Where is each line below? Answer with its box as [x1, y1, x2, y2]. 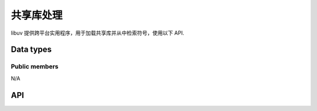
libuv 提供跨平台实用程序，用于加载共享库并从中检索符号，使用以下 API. [11, 29, 184, 36]
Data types [11, 45, 52, 55]
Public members [11, 62, 59, 70]
